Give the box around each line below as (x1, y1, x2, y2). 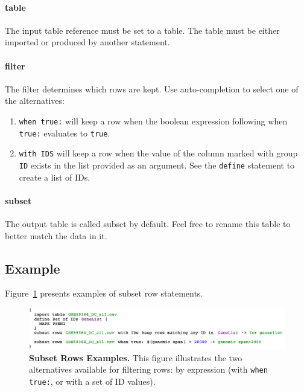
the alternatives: (5, 94, 65, 107)
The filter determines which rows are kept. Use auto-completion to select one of (5, 82, 299, 95)
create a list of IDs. (19, 170, 90, 183)
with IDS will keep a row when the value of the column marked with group (19, 147, 298, 159)
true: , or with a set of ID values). (29, 375, 156, 388)
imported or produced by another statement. (5, 36, 170, 48)
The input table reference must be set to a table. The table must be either (5, 24, 280, 36)
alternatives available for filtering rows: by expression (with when (29, 363, 268, 376)
